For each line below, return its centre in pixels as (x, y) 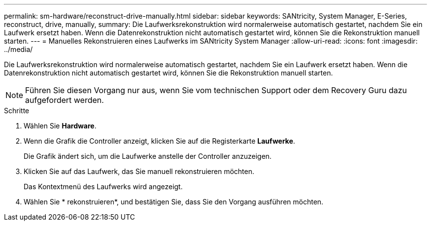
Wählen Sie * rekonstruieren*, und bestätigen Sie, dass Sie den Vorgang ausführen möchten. (174, 202)
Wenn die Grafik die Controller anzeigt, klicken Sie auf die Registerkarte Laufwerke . (159, 141)
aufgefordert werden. (65, 100)
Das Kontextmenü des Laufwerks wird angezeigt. (103, 187)
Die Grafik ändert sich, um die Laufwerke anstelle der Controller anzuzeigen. (148, 156)
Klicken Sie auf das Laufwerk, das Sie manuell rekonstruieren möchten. (139, 171)
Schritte (17, 111)
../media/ (18, 49)
